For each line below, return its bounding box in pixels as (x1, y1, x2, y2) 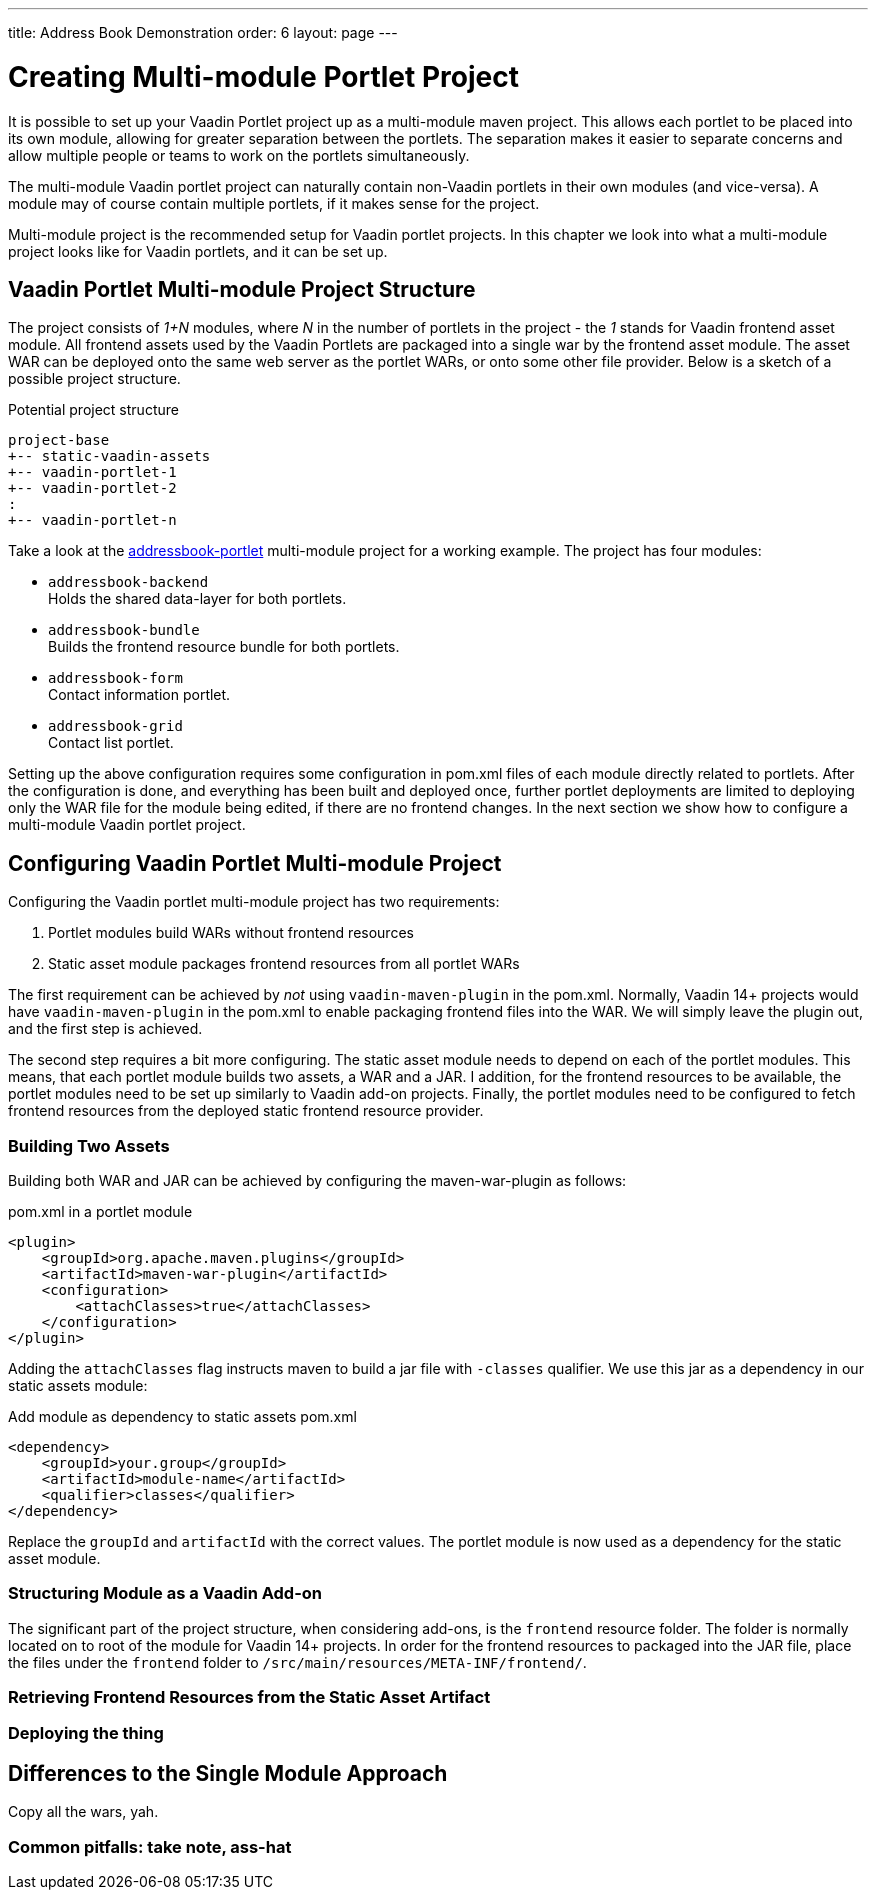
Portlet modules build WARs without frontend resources (48, 924, 414, 942)
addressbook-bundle (48, 622, 200, 639)
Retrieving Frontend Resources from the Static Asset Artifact (8, 1687, 491, 1708)
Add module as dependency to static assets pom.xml (8, 1407, 357, 1425)
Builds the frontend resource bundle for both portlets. (48, 638, 400, 656)
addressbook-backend (48, 574, 209, 591)
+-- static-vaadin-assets (8, 448, 211, 465)
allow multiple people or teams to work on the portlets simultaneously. (8, 146, 470, 164)
